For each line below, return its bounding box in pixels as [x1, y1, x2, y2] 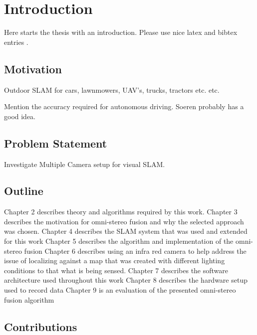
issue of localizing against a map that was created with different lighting [4, 255, 225, 266]
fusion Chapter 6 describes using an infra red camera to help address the [24, 245, 247, 256]
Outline [4, 183, 43, 198]
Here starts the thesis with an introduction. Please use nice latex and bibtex [4, 27, 238, 37]
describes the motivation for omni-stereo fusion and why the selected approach [4, 216, 244, 226]
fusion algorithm [4, 294, 54, 305]
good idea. [4, 111, 36, 121]
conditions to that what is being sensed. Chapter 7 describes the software [4, 265, 229, 275]
